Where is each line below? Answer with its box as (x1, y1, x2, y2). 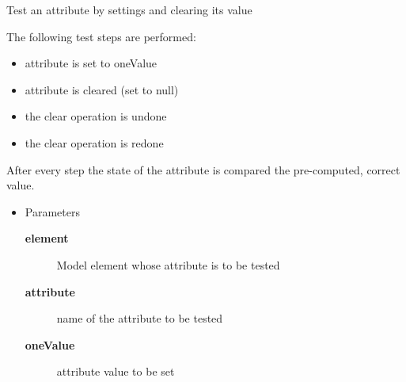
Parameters (25, 203, 80, 220)
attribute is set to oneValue (25, 55, 157, 71)
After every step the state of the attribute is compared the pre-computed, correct (6, 161, 400, 178)
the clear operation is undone (25, 108, 167, 124)
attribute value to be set (56, 363, 175, 380)
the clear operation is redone (25, 134, 164, 151)
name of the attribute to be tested (56, 310, 223, 327)
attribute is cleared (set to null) (25, 81, 179, 97)
